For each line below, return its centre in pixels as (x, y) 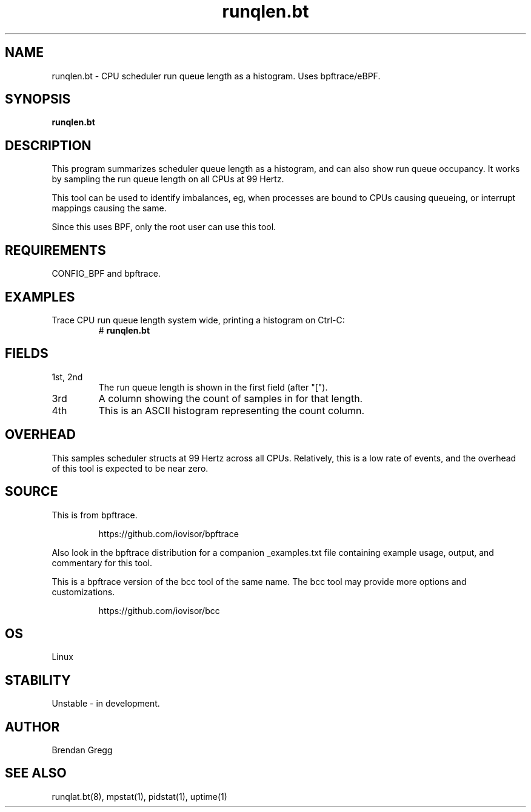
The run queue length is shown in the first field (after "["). (213, 387)
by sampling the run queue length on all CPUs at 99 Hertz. (168, 179)
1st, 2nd (67, 377)
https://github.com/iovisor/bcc (159, 610)
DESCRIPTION (48, 145)
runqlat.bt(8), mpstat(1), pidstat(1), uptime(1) (139, 796)
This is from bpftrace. (95, 515)
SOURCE (32, 492)
